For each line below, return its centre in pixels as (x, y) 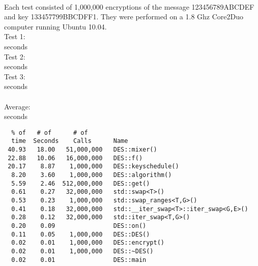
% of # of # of (50, 132)
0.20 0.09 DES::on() (79, 226)
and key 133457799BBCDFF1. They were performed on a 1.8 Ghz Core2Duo (124, 17)
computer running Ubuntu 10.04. (55, 26)
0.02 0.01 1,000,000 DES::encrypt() (88, 243)
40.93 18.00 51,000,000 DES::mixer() (82, 150)
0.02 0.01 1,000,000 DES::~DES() (82, 251)
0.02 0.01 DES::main (79, 260)
